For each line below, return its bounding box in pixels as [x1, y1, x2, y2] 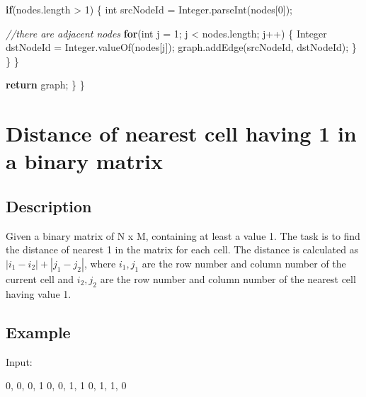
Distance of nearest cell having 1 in [6, 119, 357, 148]
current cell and [6, 271, 74, 286]
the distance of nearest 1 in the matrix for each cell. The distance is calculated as [6, 242, 359, 257]
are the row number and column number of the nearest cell [100, 271, 356, 286]
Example [6, 321, 71, 343]
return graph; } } [6, 77, 85, 92]
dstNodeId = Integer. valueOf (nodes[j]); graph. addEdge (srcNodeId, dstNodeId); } [6, 40, 357, 54]
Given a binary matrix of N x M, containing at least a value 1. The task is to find [6, 228, 360, 243]
